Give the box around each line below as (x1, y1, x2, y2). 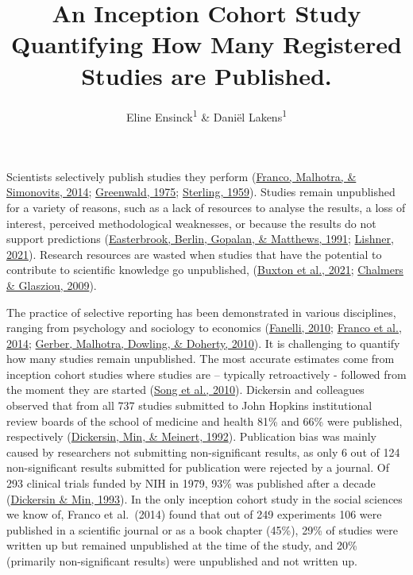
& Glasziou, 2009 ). (6, 276, 97, 293)
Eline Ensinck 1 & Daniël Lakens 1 (125, 106, 288, 125)
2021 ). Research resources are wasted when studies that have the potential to (6, 245, 382, 262)
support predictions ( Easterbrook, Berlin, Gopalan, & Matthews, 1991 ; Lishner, (6, 230, 394, 247)
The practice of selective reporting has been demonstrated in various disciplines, (6, 303, 396, 320)
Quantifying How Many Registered (11, 28, 402, 60)
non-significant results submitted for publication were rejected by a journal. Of (6, 459, 389, 476)
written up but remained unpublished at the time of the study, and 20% (6, 537, 357, 554)
